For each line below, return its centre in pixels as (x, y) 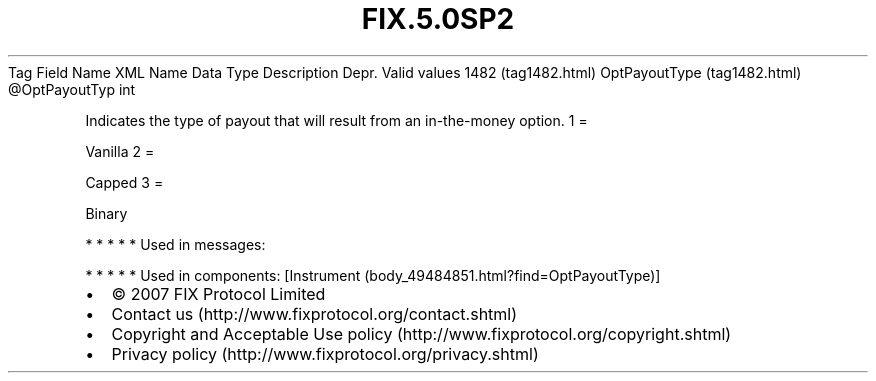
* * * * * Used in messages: (175, 244)
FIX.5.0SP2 (438, 19)
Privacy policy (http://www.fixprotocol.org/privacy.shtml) (325, 353)
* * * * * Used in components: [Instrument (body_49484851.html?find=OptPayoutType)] (373, 275)
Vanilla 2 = (120, 151)
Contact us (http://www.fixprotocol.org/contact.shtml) (314, 313)
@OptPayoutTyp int (72, 89)
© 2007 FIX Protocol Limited (218, 293)
